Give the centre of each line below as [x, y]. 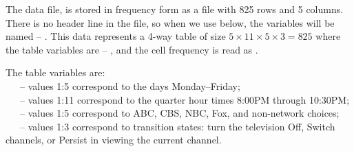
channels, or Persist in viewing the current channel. [114, 140]
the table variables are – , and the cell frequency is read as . [132, 49]
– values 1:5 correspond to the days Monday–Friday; [130, 85]
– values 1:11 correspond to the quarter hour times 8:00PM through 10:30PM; [185, 99]
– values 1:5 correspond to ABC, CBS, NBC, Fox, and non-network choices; [179, 113]
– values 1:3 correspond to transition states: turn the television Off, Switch [177, 126]
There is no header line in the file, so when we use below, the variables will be [170, 22]
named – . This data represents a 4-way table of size [116, 36]
